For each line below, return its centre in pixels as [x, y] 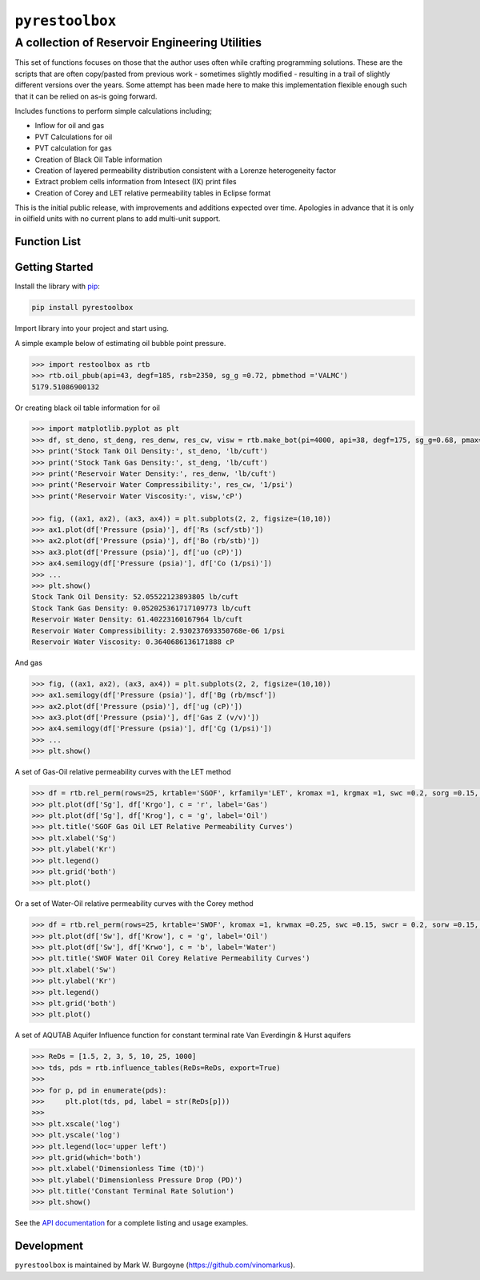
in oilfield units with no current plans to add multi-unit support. [118, 219]
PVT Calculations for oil [74, 137]
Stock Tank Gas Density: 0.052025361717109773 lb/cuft [141, 608]
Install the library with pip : [57, 286]
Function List [48, 242]
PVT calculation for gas [73, 148]
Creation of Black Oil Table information [98, 159]
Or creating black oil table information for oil [87, 408]
